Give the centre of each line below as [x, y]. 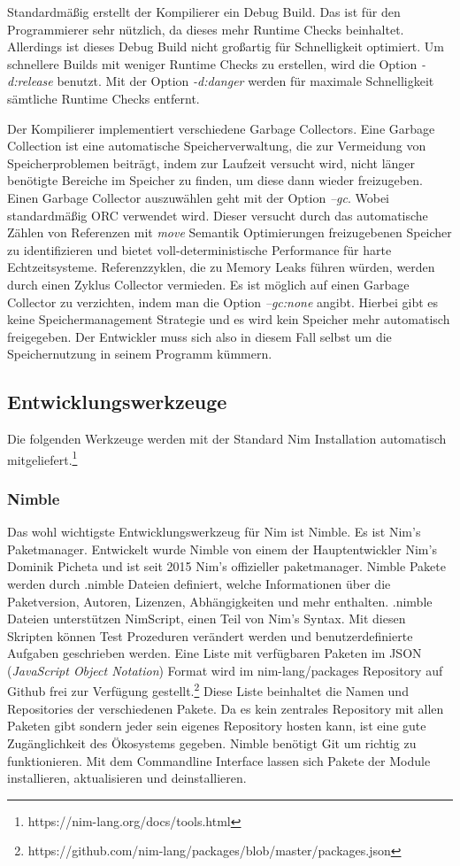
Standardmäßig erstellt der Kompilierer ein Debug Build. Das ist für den [204, 12]
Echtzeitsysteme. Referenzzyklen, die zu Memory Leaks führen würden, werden [221, 267]
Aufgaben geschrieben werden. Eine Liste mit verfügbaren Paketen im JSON [215, 653]
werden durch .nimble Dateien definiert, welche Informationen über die [199, 583]
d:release [30, 81]
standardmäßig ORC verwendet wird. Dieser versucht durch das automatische [218, 215]
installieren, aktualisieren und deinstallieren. [127, 778]
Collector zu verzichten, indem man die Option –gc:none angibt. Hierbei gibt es [223, 302]
